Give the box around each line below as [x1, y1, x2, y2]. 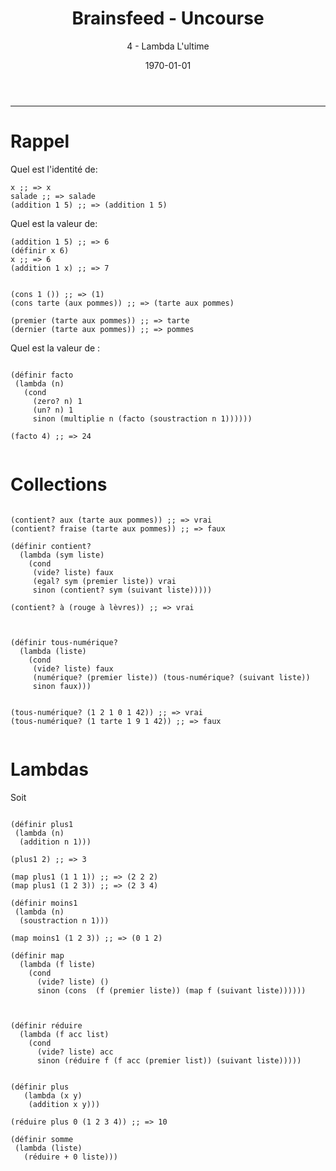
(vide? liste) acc [36, 1047, 114, 1057]
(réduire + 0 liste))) [23, 1152, 118, 1162]
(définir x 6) [10, 245, 70, 256]
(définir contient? [10, 541, 92, 551]
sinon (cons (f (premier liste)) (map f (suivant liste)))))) [36, 985, 307, 996]
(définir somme [10, 1134, 74, 1144]
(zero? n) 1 [32, 396, 83, 406]
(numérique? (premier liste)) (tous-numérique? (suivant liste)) [32, 672, 311, 682]
